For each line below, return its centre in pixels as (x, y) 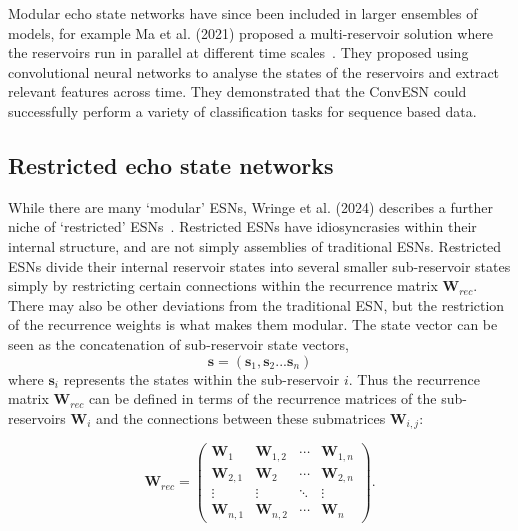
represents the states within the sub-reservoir (201, 378)
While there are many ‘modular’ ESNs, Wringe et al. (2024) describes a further (250, 206)
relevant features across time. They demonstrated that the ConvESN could (237, 91)
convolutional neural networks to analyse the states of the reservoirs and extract (254, 71)
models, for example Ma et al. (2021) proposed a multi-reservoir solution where (251, 32)
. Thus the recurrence (414, 378)
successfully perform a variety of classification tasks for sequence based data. (242, 110)
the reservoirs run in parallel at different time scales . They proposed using (238, 52)
